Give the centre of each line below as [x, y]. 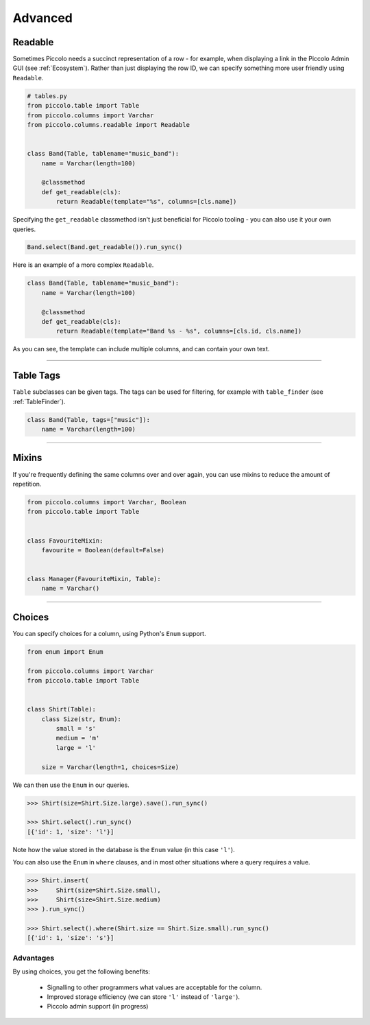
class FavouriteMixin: [65, 541]
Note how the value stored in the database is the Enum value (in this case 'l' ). [124, 849]
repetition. [27, 484]
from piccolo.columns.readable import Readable [108, 125]
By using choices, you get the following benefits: [82, 971]
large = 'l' [76, 747]
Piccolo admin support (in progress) [98, 1006]
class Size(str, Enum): [81, 719]
